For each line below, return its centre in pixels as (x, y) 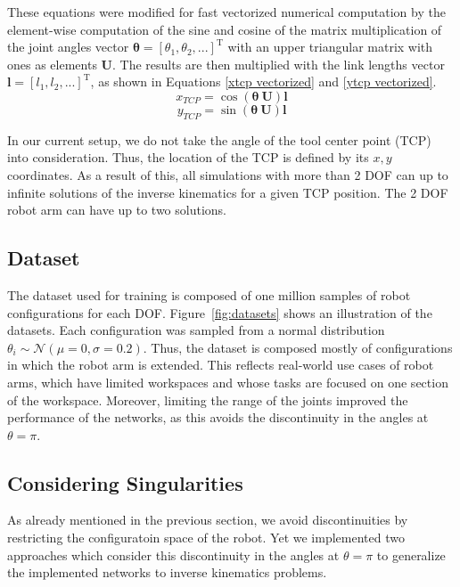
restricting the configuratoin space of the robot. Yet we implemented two (206, 538)
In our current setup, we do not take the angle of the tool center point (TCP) (219, 139)
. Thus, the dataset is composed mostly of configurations (298, 347)
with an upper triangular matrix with (330, 47)
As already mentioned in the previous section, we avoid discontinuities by (208, 520)
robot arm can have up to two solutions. (117, 210)
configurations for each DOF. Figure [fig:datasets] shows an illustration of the (220, 312)
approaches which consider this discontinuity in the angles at (173, 554)
